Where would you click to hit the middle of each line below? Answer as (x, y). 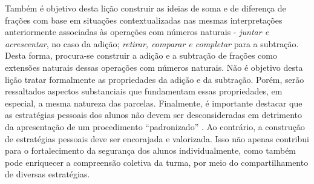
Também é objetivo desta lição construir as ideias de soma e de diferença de (146, 8)
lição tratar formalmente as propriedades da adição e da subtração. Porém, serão (155, 79)
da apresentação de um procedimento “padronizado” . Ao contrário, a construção (155, 126)
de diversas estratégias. (47, 174)
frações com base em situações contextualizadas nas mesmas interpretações (144, 20)
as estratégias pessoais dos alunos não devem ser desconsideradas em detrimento (153, 115)
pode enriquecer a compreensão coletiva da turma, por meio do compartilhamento (157, 162)
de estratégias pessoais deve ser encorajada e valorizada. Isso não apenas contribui (157, 138)
